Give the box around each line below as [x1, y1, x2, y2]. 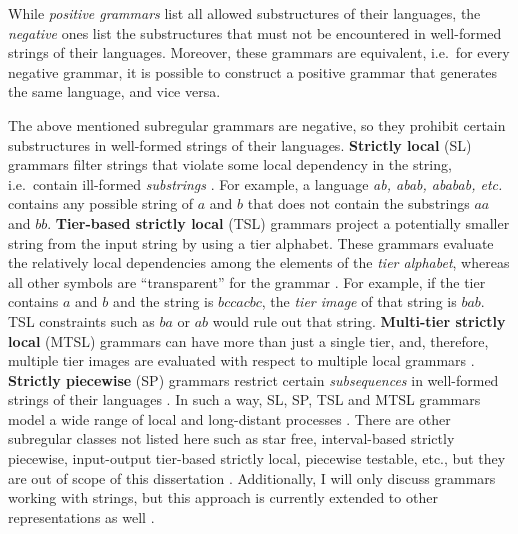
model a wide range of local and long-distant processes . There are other [8, 408, 451, 429]
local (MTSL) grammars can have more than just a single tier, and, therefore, [8, 330, 489, 351]
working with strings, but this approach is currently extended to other [8, 487, 438, 508]
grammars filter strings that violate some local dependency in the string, [8, 154, 452, 175]
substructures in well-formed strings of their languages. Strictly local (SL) [8, 134, 472, 155]
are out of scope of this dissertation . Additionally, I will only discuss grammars [8, 467, 496, 488]
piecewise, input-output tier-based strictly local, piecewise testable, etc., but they [8, 448, 506, 469]
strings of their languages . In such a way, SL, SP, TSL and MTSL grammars [8, 389, 481, 410]
